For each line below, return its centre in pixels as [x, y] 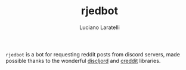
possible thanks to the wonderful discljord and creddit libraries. [83, 61]
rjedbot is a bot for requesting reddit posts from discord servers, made [93, 54]
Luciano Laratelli [100, 27]
